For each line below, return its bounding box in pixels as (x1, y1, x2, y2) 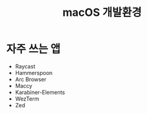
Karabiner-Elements (15, 88, 66, 96)
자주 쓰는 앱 (6, 42, 61, 56)
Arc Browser (15, 76, 47, 83)
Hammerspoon (15, 69, 53, 76)
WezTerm (15, 95, 39, 102)
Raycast (15, 62, 35, 70)
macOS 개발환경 (63, 5, 142, 20)
